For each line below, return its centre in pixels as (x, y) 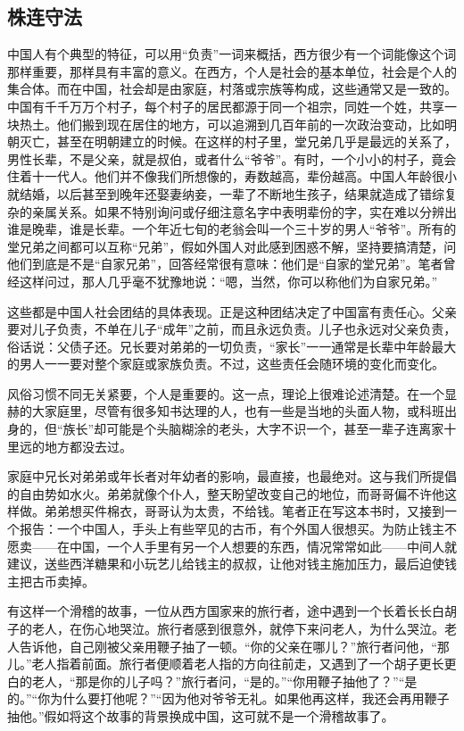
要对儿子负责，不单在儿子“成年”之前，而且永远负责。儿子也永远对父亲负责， (232, 329)
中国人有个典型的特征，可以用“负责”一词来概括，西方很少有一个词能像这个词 (232, 54)
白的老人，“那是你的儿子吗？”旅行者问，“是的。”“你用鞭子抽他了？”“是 (212, 681)
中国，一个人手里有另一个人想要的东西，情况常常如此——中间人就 (263, 546)
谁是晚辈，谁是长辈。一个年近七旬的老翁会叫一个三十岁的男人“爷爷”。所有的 (232, 229)
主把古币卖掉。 (51, 581)
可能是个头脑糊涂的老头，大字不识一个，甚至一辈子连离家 (275, 429)
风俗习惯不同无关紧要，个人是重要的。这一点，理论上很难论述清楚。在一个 (226, 393)
